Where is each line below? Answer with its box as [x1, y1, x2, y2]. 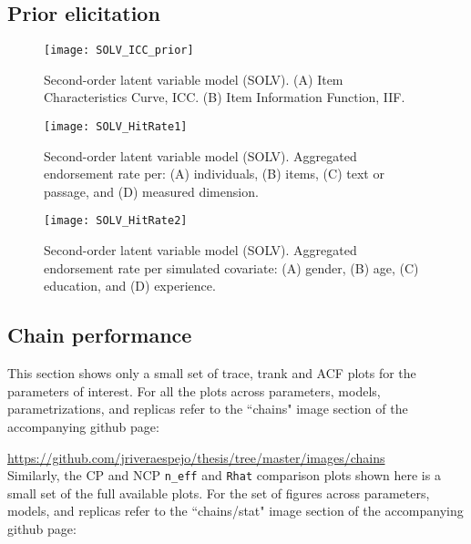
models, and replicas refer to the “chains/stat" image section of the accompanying [7, 501, 464, 520]
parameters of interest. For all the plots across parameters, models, [7, 381, 381, 400]
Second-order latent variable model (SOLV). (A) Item [44, 69, 343, 88]
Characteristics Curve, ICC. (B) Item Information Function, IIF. [44, 87, 405, 107]
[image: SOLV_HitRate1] [44, 120, 188, 134]
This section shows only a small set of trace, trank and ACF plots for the [7, 364, 416, 383]
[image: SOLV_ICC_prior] [44, 44, 194, 57]
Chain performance [7, 321, 192, 349]
